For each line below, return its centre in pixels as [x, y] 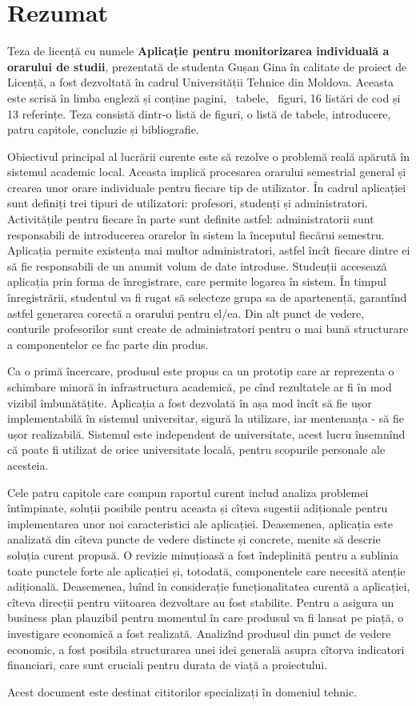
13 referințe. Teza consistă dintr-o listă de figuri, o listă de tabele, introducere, [199, 113]
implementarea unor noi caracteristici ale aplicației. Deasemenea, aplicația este [200, 523]
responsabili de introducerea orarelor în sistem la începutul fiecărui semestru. [196, 234]
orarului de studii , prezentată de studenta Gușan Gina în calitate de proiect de [207, 66]
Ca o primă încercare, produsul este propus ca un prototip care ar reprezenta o [201, 371]
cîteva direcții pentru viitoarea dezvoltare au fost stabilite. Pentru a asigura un [201, 602]
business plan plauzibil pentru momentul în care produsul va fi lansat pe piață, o [206, 618]
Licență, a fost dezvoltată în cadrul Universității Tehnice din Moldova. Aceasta [201, 82]
